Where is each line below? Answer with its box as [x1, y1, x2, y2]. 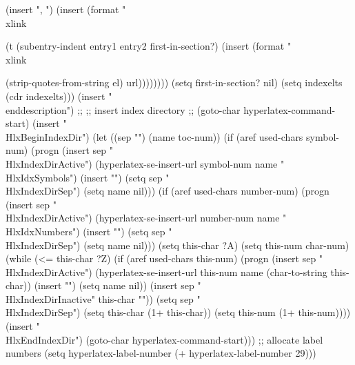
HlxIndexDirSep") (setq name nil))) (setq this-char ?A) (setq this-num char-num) [6, 237, 349, 252]
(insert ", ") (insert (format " [6, 2, 126, 16]
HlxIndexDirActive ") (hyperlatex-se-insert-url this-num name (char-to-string [6, 264, 327, 279]
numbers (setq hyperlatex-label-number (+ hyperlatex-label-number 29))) [6, 346, 316, 360]
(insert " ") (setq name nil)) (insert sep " [34, 278, 201, 293]
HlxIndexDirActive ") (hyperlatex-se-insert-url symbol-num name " [6, 156, 285, 170]
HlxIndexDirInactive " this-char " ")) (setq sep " [6, 291, 201, 306]
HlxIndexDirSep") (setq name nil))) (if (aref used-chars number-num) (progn [6, 184, 329, 198]
